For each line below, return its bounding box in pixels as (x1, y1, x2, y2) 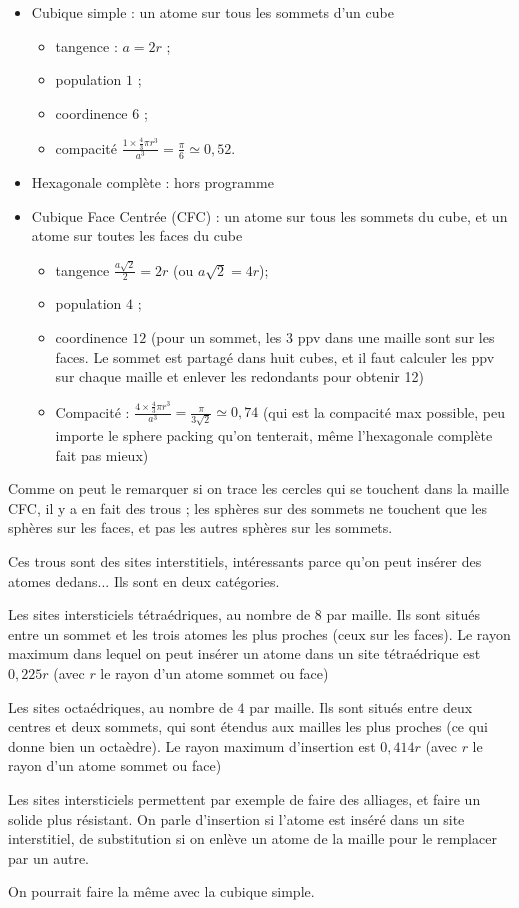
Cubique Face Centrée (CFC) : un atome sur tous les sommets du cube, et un (31, 205, 508, 226)
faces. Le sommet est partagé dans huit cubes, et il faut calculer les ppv (55, 346, 495, 367)
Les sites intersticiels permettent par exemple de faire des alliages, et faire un (8, 788, 481, 809)
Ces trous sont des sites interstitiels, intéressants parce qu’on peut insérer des (8, 550, 482, 571)
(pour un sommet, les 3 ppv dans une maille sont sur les (150, 326, 495, 347)
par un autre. (8, 847, 89, 868)
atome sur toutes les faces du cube (31, 225, 243, 246)
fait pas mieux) (55, 444, 149, 465)
